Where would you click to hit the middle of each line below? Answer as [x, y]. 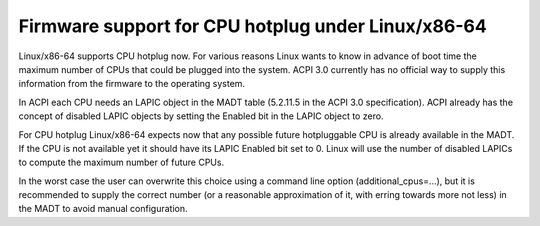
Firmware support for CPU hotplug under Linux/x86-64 [252, 26]
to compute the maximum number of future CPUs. [121, 162]
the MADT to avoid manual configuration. [103, 209]
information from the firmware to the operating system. [131, 84]
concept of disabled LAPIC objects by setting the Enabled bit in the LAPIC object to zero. [201, 116]
